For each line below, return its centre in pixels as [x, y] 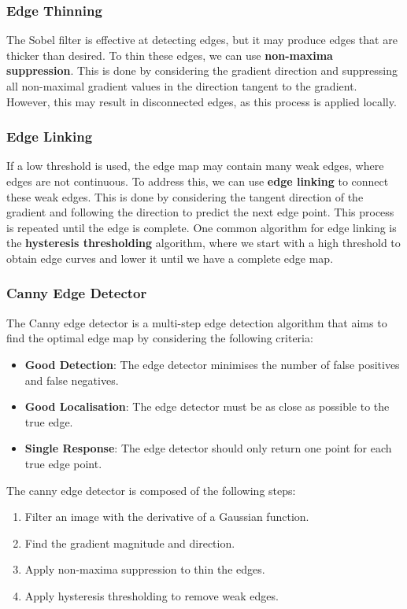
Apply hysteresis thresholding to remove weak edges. [152, 595]
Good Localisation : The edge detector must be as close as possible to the [207, 406]
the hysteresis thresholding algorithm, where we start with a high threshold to [203, 243]
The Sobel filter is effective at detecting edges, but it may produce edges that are [202, 40]
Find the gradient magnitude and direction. [130, 543]
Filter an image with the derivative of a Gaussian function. [167, 517]
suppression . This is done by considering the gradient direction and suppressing [202, 70]
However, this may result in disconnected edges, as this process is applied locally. [202, 101]
